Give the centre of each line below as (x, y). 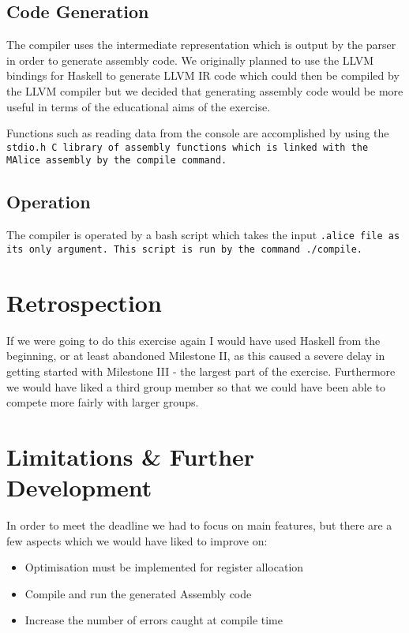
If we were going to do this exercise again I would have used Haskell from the (193, 340)
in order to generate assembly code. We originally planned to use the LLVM (190, 60)
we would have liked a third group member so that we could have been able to (196, 386)
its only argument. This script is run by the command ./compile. (185, 249)
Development (79, 487)
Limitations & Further (131, 456)
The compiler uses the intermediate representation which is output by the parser (201, 45)
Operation (49, 202)
